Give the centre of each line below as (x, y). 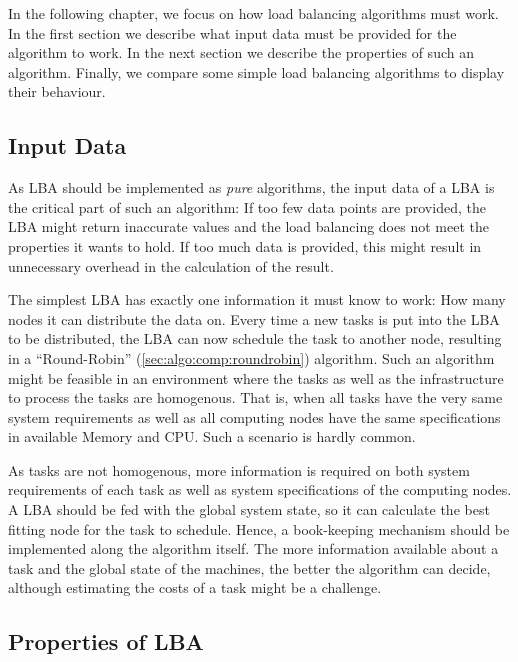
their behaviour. (57, 91)
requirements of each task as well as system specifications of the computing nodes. (260, 489)
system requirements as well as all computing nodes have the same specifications (254, 416)
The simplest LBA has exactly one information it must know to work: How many (257, 299)
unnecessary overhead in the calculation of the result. (171, 265)
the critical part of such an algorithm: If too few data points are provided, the (247, 206)
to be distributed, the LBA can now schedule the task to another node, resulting (255, 338)
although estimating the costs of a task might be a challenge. (195, 587)
